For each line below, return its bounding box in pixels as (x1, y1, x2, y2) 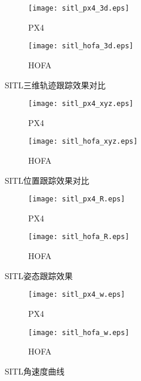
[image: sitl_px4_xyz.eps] (28, 100, 133, 108)
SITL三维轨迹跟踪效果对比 (5, 78, 106, 91)
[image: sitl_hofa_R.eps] (28, 233, 129, 241)
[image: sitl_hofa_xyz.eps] (28, 137, 138, 146)
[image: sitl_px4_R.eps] (28, 195, 125, 204)
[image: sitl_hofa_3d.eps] (28, 42, 133, 51)
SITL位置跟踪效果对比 (5, 174, 89, 186)
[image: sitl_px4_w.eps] (28, 290, 125, 299)
